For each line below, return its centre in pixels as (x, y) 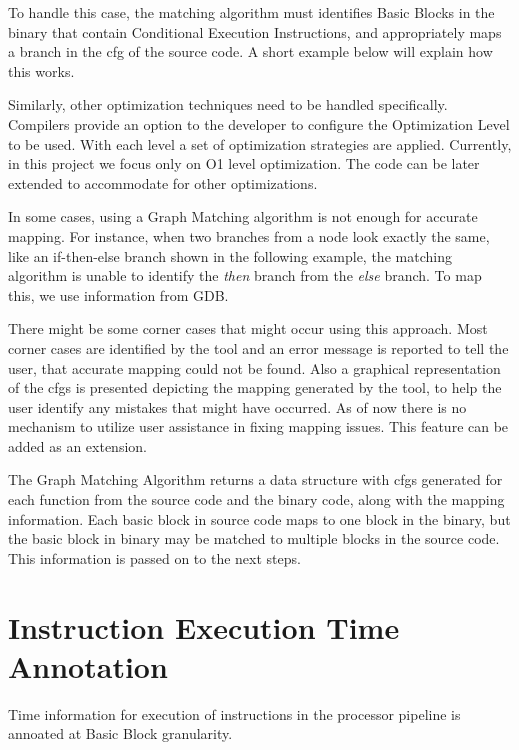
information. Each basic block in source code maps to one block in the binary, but (259, 518)
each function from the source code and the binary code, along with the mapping (256, 499)
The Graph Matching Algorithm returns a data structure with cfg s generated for (255, 479)
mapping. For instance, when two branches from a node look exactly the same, (249, 235)
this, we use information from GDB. (118, 294)
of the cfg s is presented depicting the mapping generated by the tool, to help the (255, 387)
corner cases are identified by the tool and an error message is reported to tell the (258, 347)
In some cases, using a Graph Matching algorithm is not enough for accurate (243, 216)
